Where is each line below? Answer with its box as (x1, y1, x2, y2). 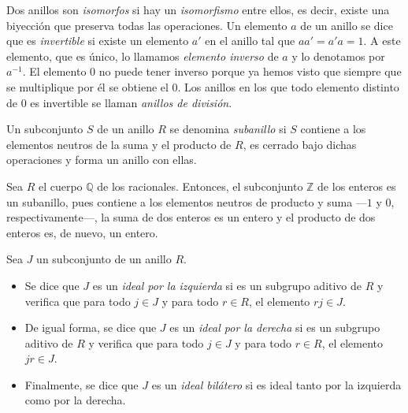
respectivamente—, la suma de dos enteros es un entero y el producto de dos (6, 209, 376, 225)
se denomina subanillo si (169, 121, 287, 137)
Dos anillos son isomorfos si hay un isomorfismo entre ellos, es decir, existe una (6, 2, 390, 17)
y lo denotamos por (291, 47, 385, 64)
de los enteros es (317, 177, 396, 194)
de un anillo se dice (300, 17, 393, 33)
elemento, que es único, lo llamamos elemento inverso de (6, 47, 279, 64)
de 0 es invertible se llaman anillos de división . (6, 94, 232, 110)
